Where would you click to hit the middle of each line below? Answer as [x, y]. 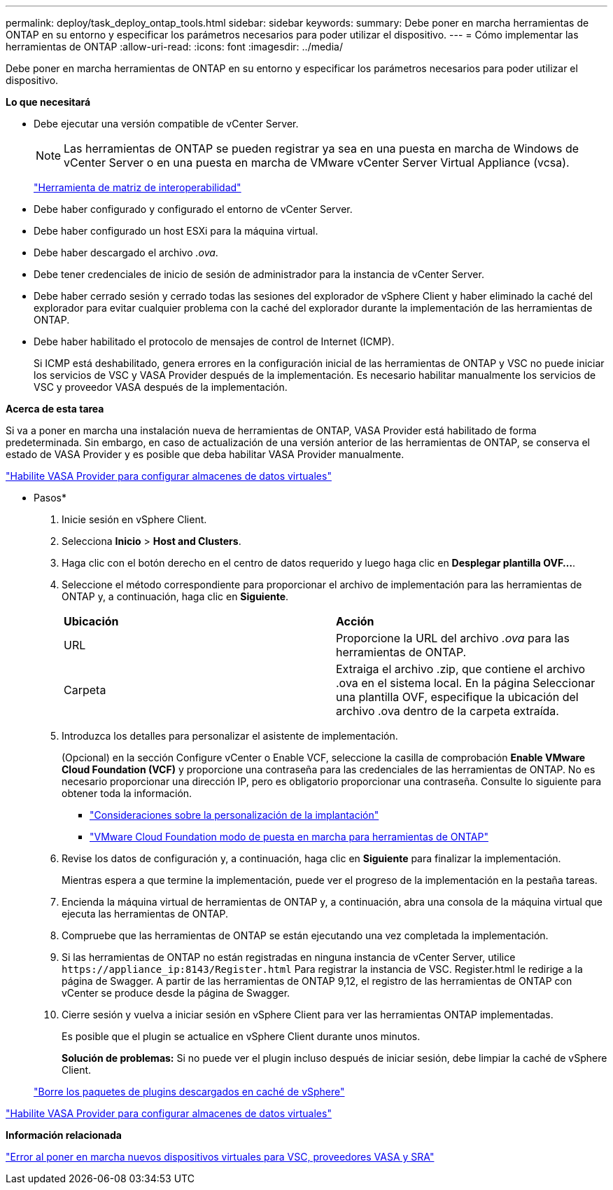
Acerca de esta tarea [55, 409]
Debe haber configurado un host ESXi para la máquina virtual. [176, 231]
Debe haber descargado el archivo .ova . [126, 252]
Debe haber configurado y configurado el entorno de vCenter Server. [193, 209]
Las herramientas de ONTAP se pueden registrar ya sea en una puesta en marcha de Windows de [322, 148]
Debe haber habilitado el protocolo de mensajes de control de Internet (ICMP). [214, 341]
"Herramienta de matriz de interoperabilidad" [138, 187]
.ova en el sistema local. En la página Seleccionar [466, 683]
